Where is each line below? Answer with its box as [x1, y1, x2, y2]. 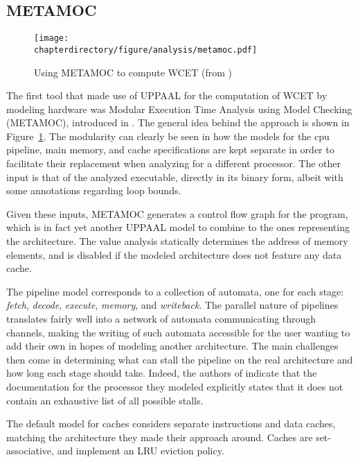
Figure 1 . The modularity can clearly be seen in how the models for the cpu [6, 128, 330, 143]
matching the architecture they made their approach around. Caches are [6, 429, 313, 444]
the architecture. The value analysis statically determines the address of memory [6, 234, 348, 248]
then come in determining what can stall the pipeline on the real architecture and [6, 352, 353, 366]
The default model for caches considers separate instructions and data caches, [6, 416, 336, 431]
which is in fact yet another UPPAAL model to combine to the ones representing [6, 220, 350, 234]
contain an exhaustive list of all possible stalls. [6, 393, 204, 407]
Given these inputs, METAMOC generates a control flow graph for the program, [6, 206, 348, 221]
